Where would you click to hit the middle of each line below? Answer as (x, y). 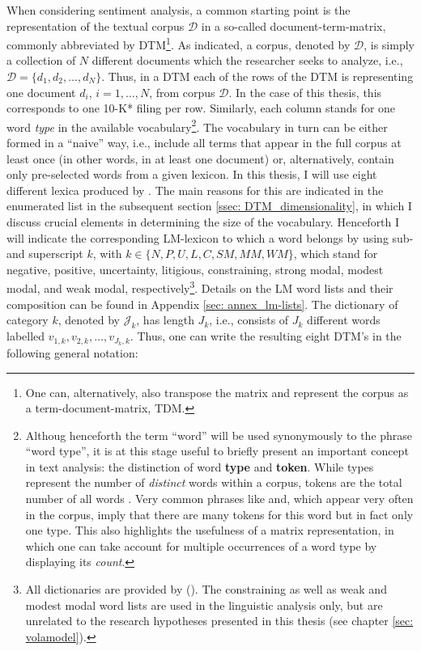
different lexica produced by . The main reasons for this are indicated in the (195, 190)
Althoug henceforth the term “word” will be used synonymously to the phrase (219, 435)
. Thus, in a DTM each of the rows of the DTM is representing (257, 76)
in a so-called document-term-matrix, (293, 25)
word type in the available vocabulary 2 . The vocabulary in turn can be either (197, 125)
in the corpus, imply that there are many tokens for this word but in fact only (219, 514)
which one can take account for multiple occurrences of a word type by (201, 545)
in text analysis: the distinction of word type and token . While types (200, 466)
